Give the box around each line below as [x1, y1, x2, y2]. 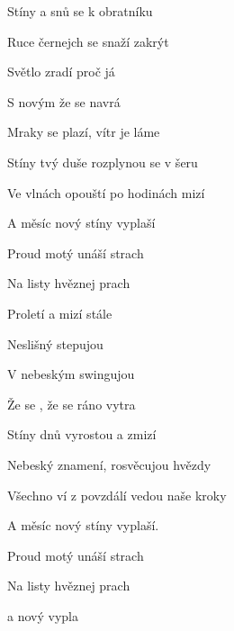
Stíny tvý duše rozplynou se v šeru [7, 152, 198, 171]
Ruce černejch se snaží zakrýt [7, 32, 169, 50]
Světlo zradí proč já [7, 62, 115, 81]
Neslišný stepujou [7, 334, 103, 353]
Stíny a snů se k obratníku [7, 2, 153, 20]
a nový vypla [7, 606, 78, 625]
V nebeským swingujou [7, 365, 135, 383]
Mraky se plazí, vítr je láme [7, 122, 160, 141]
